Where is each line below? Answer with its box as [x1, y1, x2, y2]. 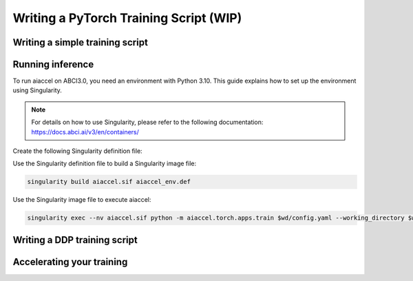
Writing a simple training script [12, 37, 148, 48]
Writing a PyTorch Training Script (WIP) [12, 10, 242, 25]
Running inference [12, 59, 94, 70]
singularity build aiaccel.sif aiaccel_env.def [27, 178, 191, 186]
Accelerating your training [12, 256, 128, 268]
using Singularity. [12, 86, 62, 94]
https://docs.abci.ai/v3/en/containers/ [31, 127, 139, 136]
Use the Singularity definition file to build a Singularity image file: [12, 159, 196, 168]
